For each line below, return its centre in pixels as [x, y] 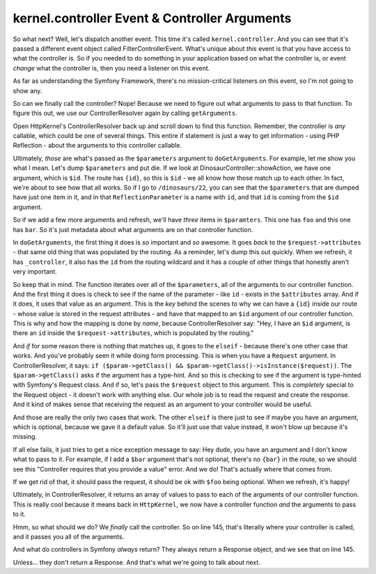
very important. [35, 272]
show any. [28, 91]
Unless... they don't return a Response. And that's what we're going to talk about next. [136, 562]
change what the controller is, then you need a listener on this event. [111, 68]
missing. [25, 437]
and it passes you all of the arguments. [69, 536]
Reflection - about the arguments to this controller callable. [97, 146]
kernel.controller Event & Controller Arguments [152, 18]
